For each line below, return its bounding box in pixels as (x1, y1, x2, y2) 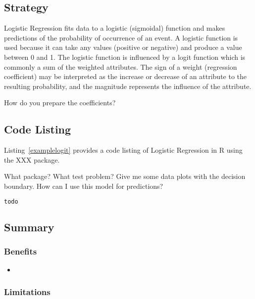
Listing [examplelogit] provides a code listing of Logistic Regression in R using (4, 145, 243, 155)
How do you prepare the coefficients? (4, 97, 116, 108)
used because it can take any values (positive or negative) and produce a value (4, 42, 242, 52)
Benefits (4, 245, 37, 257)
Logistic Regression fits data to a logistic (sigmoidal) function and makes (4, 23, 225, 33)
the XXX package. (4, 154, 60, 165)
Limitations (4, 285, 51, 298)
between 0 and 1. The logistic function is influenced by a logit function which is (4, 51, 246, 62)
